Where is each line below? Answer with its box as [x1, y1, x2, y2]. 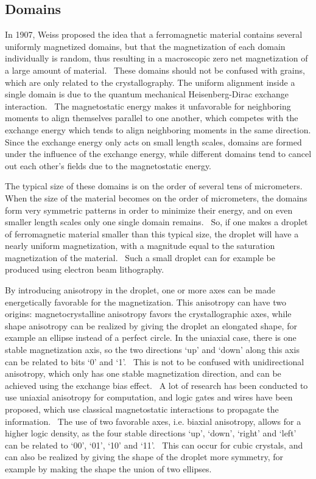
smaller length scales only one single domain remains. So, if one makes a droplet [5, 215, 308, 228]
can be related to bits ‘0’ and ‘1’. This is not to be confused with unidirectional [5, 355, 304, 368]
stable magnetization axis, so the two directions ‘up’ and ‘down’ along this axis [5, 343, 300, 356]
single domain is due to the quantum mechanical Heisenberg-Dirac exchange [5, 88, 289, 100]
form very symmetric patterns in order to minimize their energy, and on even [5, 203, 293, 216]
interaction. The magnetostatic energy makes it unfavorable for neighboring [5, 99, 291, 112]
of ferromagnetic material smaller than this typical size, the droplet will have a [5, 227, 299, 240]
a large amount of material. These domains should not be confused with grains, [5, 63, 305, 76]
